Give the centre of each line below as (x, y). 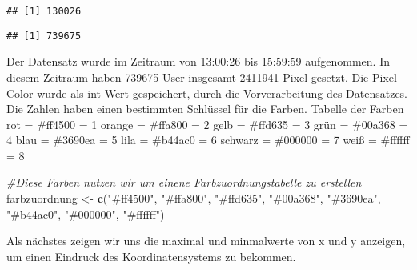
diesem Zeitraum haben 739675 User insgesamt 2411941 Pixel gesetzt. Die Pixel (202, 77)
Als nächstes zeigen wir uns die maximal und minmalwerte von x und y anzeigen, (206, 241)
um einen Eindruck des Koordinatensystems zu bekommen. (151, 256)
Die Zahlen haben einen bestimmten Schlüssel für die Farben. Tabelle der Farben (205, 109)
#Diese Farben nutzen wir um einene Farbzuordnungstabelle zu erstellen (184, 182)
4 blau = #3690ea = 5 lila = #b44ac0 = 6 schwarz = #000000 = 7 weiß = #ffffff (208, 140)
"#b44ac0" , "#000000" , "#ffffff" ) (86, 214)
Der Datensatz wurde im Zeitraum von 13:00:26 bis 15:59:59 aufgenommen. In (198, 61)
